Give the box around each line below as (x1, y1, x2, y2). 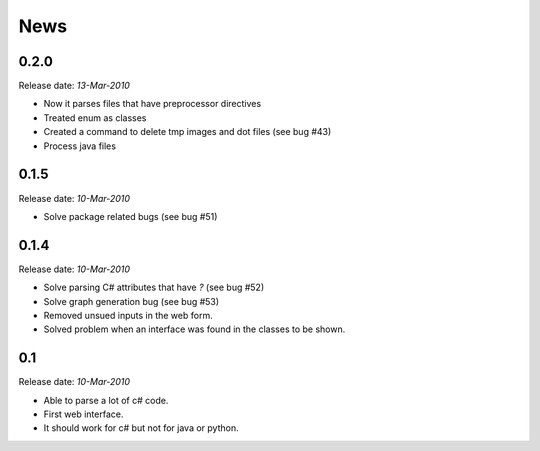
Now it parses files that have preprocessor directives (43, 98, 262, 110)
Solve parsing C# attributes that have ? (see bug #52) (43, 281, 265, 294)
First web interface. (43, 408, 124, 420)
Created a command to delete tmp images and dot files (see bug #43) (43, 126, 332, 138)
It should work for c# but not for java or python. (43, 422, 239, 434)
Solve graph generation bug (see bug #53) (43, 295, 220, 307)
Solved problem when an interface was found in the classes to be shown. (43, 323, 346, 335)
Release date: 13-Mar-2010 (18, 80, 130, 92)
